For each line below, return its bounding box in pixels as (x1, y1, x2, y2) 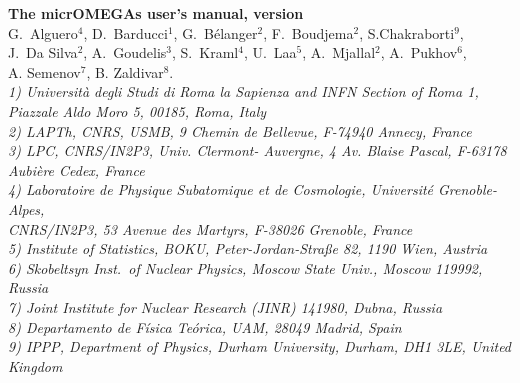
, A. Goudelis (83, 42, 167, 63)
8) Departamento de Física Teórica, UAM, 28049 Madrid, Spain (8, 316, 402, 337)
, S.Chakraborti (359, 22, 455, 43)
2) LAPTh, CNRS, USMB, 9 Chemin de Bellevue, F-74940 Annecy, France (8, 120, 472, 141)
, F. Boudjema (263, 22, 354, 43)
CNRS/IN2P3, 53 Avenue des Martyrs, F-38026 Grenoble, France (8, 218, 413, 239)
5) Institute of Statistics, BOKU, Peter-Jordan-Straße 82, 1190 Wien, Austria (8, 238, 488, 259)
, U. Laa (243, 42, 297, 63)
